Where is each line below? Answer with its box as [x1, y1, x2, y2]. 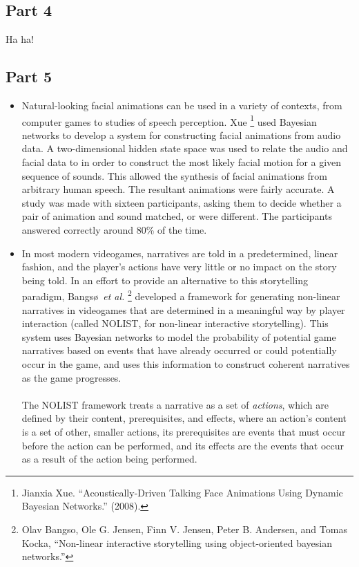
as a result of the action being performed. [21, 452, 197, 466]
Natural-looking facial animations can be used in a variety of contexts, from [21, 98, 342, 112]
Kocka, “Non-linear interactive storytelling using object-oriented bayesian [21, 535, 332, 550]
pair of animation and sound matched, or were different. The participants [21, 209, 332, 223]
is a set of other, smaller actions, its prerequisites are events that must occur [21, 424, 346, 438]
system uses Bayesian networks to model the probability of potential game [21, 329, 336, 344]
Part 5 [6, 66, 52, 87]
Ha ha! [6, 32, 34, 46]
